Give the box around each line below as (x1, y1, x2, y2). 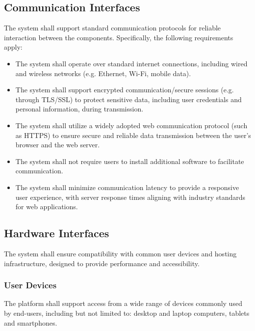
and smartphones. (4, 317, 57, 328)
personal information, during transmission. (15, 104, 144, 114)
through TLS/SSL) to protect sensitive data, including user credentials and (15, 94, 242, 104)
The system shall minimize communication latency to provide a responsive (15, 182, 239, 192)
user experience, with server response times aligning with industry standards (15, 192, 246, 202)
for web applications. (15, 201, 78, 212)
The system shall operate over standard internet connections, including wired (15, 58, 248, 68)
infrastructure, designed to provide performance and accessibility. (4, 258, 200, 268)
